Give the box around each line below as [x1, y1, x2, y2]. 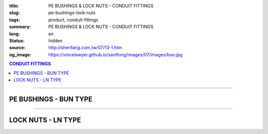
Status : [9, 37, 25, 43]
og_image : [9, 51, 32, 57]
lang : [9, 30, 20, 37]
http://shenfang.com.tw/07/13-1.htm [48, 45, 123, 51]
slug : [9, 10, 20, 16]
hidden [48, 37, 63, 43]
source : [9, 45, 26, 51]
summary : [9, 24, 31, 30]
